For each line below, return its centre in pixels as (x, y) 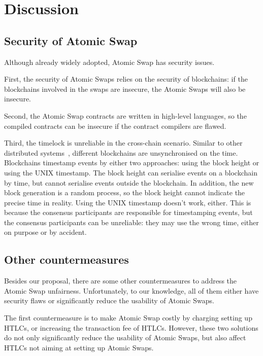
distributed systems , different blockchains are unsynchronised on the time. (121, 152)
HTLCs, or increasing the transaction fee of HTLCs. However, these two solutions (131, 327)
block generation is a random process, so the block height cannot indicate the (125, 192)
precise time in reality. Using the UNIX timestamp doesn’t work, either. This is (128, 202)
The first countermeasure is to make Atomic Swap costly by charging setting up (128, 318)
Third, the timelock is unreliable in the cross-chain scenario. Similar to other (123, 143)
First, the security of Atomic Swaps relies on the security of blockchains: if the (126, 79)
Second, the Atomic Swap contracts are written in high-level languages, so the (125, 115)
